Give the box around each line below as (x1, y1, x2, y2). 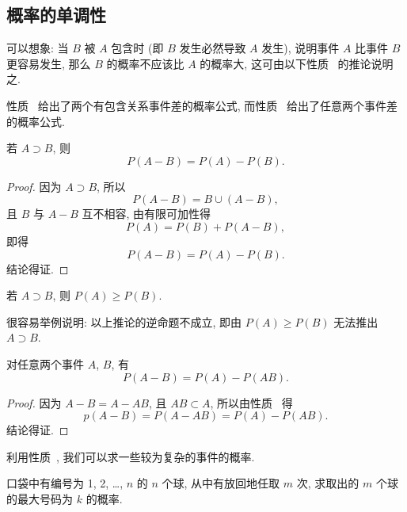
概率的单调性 (6, 2, 106, 27)
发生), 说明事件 (261, 40, 340, 56)
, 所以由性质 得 (210, 394, 293, 411)
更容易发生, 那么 (6, 55, 91, 71)
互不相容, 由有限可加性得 (82, 205, 211, 222)
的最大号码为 (6, 490, 73, 506)
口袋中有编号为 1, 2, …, (6, 475, 124, 491)
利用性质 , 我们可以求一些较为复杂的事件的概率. (6, 448, 255, 464)
